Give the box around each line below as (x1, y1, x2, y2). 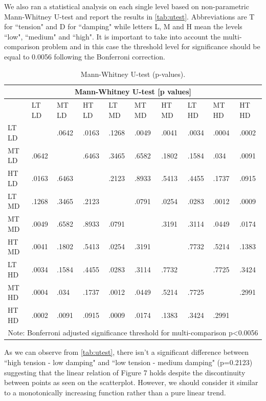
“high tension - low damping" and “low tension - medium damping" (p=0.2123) (4, 357, 253, 368)
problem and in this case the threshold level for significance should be (42, 41, 260, 52)
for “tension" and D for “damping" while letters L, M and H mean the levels (4, 21, 242, 32)
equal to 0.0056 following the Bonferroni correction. (4, 51, 165, 62)
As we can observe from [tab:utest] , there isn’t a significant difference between (4, 347, 249, 357)
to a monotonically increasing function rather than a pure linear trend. (4, 387, 226, 397)
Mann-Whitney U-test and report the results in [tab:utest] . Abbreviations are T (4, 11, 255, 22)
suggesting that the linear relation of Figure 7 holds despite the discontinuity (4, 367, 246, 377)
